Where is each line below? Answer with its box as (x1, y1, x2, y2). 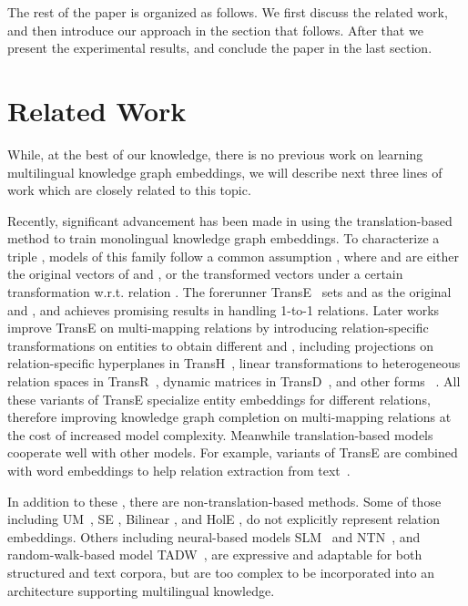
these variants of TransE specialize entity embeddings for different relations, (7, 389, 431, 408)
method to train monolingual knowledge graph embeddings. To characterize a (7, 229, 440, 248)
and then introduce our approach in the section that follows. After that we (7, 20, 423, 39)
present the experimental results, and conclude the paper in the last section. (7, 38, 432, 57)
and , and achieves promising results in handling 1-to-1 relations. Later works (7, 300, 440, 319)
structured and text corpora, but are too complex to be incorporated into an (7, 562, 434, 581)
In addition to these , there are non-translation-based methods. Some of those (7, 491, 442, 510)
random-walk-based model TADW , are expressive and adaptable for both (7, 545, 422, 564)
